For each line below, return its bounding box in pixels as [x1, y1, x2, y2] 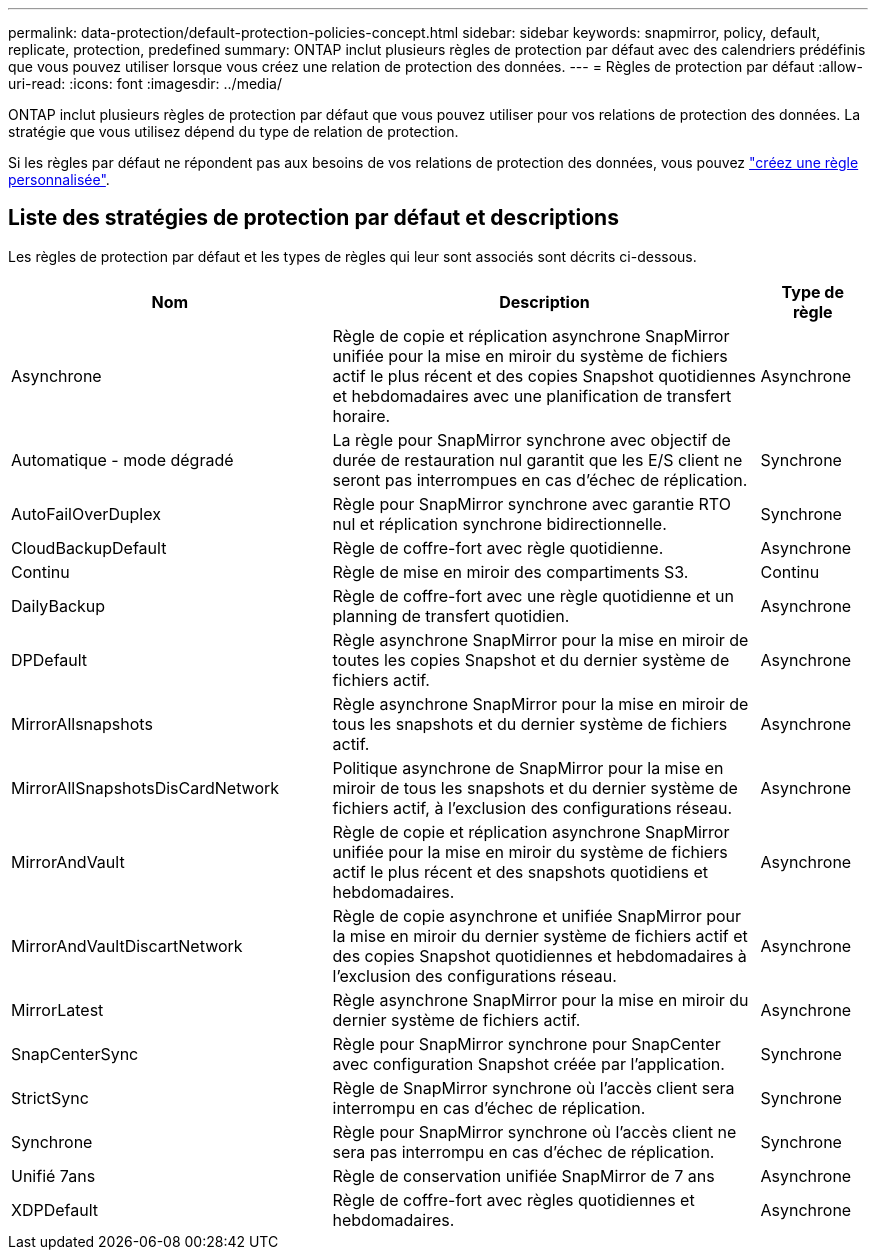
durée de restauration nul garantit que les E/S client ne [332, 449, 743, 470]
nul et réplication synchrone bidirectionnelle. [332, 513, 667, 534]
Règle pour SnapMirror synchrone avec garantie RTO [332, 493, 731, 514]
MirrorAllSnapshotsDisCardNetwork [11, 777, 280, 798]
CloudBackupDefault [11, 537, 167, 558]
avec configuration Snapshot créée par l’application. [332, 1053, 725, 1074]
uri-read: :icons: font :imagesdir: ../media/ [8, 75, 282, 92]
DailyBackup [11, 595, 106, 616]
